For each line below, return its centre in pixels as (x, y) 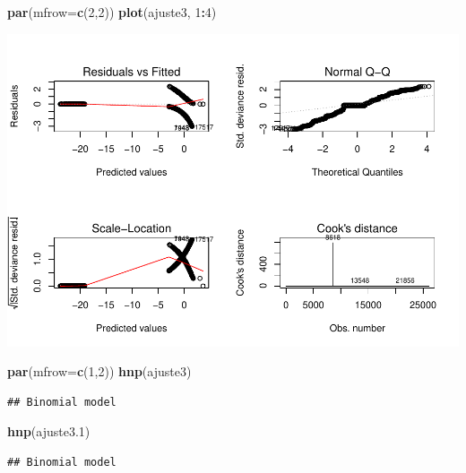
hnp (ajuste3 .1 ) (49, 431)
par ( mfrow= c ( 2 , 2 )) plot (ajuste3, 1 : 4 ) (112, 12)
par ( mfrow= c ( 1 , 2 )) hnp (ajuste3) (99, 371)
